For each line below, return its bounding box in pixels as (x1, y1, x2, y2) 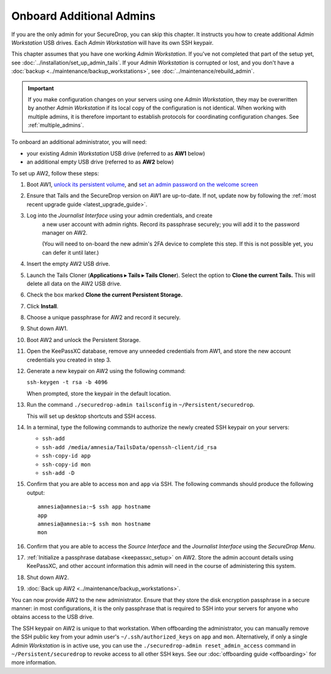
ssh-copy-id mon (42, 461, 91, 468)
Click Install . (26, 302, 59, 309)
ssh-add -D (42, 469, 75, 476)
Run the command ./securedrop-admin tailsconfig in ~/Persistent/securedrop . (26, 401, 255, 409)
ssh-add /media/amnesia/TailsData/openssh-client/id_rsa (42, 444, 217, 450)
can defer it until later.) (42, 249, 99, 256)
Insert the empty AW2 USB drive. (26, 260, 110, 268)
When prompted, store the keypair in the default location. (26, 390, 172, 397)
